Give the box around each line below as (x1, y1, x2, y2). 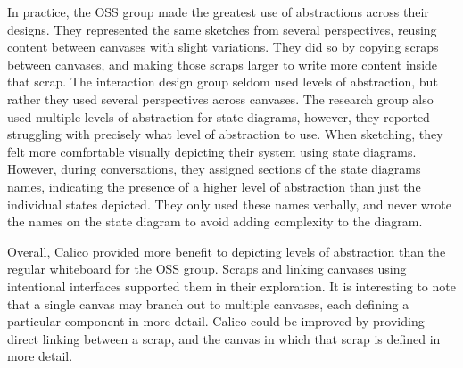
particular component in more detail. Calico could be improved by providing (7, 312, 425, 331)
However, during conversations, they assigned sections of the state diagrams (7, 159, 421, 178)
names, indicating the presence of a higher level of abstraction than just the (7, 176, 421, 195)
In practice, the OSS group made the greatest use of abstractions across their (7, 3, 429, 20)
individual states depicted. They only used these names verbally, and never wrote (7, 194, 451, 213)
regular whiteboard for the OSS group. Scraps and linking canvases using (7, 259, 407, 278)
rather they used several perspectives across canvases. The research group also (7, 89, 434, 108)
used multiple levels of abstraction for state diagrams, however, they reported (7, 107, 430, 126)
